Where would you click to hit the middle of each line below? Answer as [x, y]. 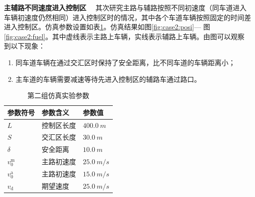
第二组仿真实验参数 [58, 95]
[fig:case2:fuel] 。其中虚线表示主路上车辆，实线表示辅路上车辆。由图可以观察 [124, 36]
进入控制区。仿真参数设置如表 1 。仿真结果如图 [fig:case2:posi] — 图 [107, 27]
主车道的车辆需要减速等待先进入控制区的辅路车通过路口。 [108, 79]
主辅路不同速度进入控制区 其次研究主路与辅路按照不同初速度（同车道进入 [125, 7]
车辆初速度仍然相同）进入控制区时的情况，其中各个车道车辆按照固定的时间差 [127, 17]
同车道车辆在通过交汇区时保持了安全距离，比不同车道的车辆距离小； [125, 62]
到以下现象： [25, 46]
